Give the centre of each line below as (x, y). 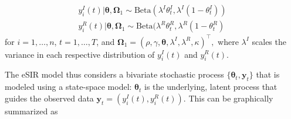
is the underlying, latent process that (211, 87)
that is (268, 74)
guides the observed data (49, 98)
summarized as (31, 111)
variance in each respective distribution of (80, 54)
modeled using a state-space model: (68, 87)
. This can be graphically (228, 98)
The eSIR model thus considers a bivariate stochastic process (114, 74)
